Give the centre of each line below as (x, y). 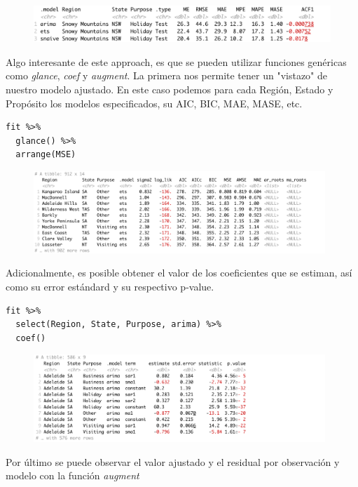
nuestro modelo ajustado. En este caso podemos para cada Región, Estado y (170, 89)
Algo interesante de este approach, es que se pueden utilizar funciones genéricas (176, 61)
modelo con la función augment (73, 475)
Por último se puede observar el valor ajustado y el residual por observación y (173, 461)
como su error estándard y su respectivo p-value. (110, 287)
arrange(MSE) (46, 155)
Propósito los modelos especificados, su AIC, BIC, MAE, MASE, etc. (154, 103)
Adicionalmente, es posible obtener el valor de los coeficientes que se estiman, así (179, 273)
